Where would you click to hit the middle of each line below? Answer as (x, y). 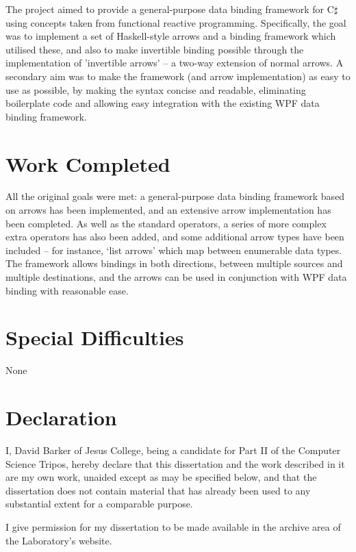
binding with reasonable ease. (67, 290)
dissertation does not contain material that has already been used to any (158, 490)
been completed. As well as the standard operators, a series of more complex (166, 223)
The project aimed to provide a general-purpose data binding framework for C (170, 9)
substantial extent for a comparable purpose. (99, 504)
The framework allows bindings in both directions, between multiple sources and (174, 263)
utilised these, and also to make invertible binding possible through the (155, 49)
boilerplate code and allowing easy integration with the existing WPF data (163, 103)
